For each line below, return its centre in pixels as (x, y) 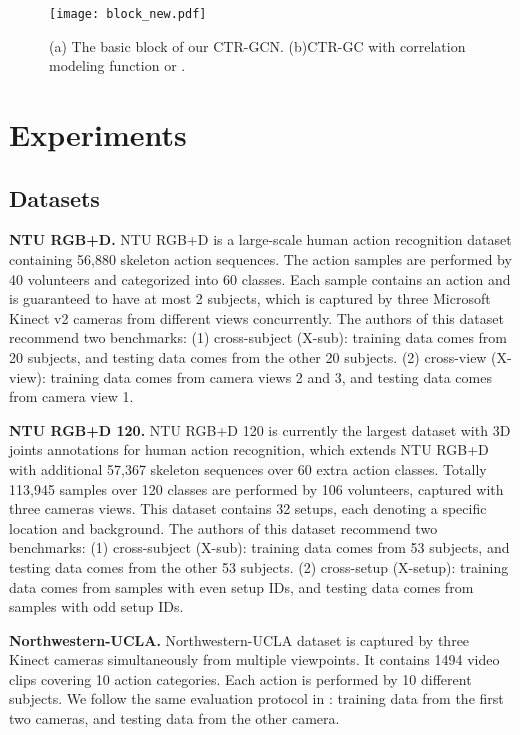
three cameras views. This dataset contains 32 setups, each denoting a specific (248, 508)
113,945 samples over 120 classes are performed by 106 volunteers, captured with (256, 488)
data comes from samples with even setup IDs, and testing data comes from (241, 586)
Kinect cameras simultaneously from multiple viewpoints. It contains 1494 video (254, 659)
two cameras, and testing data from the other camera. (174, 718)
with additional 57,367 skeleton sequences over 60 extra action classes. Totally (248, 468)
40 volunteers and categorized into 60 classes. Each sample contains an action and (260, 278)
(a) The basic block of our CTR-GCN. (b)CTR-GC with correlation (257, 45)
